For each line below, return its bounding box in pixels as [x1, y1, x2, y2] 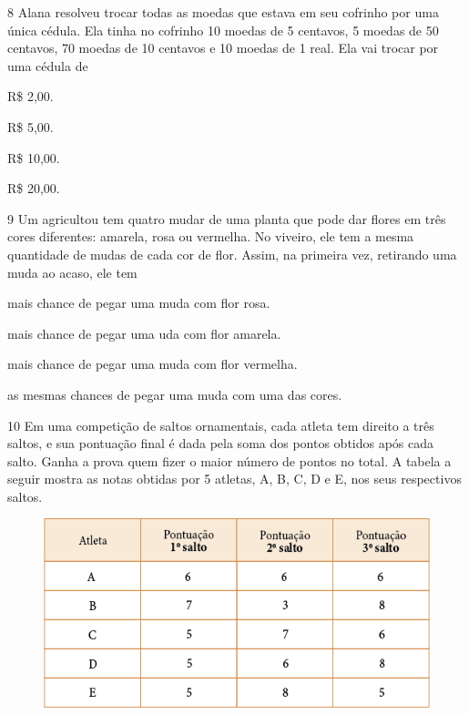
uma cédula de [7, 56, 88, 75]
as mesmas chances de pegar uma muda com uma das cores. [7, 384, 342, 403]
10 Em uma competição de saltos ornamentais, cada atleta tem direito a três [7, 415, 434, 434]
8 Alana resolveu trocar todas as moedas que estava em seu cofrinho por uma [7, 3, 439, 21]
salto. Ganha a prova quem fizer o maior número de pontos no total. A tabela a [7, 451, 452, 470]
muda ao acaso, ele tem [7, 262, 138, 281]
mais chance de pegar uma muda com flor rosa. [7, 293, 270, 312]
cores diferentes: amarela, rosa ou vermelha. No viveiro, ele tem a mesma [7, 227, 414, 246]
